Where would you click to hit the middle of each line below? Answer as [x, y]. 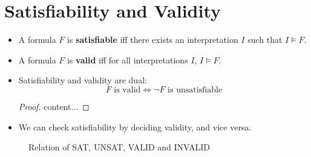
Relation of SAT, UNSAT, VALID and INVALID [119, 147]
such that [265, 40]
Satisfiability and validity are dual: [83, 80]
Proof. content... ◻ [54, 106]
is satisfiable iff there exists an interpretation [153, 40]
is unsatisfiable [195, 90]
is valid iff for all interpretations [128, 59]
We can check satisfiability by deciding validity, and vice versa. [135, 127]
